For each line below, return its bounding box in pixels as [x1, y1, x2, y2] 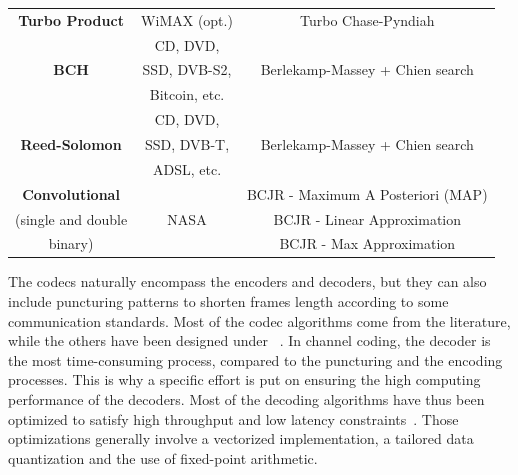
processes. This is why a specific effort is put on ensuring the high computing [8, 369, 481, 390]
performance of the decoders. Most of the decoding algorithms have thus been [8, 389, 485, 409]
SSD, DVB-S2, [142, 59, 232, 80]
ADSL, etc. [152, 158, 222, 179]
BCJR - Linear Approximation [273, 208, 462, 229]
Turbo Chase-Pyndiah [300, 9, 435, 30]
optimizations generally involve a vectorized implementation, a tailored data [8, 428, 474, 449]
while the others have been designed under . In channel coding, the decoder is [8, 330, 491, 351]
